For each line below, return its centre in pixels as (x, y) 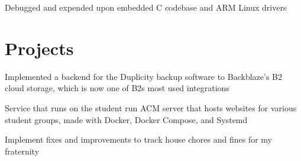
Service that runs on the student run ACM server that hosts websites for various (151, 107)
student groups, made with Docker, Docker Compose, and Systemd (126, 119)
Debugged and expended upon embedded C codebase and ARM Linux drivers (146, 7)
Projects (39, 48)
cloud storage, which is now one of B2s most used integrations (117, 88)
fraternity (22, 151)
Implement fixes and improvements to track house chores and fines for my (138, 139)
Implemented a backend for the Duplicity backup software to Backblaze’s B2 (143, 76)
